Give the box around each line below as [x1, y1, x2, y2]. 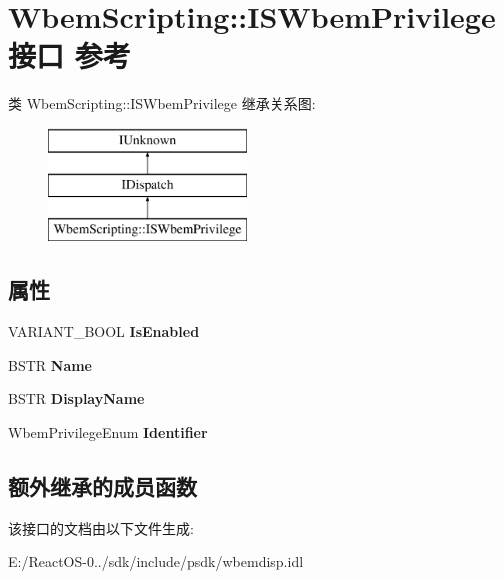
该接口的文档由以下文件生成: [8, 517, 194, 538]
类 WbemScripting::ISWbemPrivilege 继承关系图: [8, 93, 316, 114]
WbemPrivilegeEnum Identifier [8, 421, 208, 442]
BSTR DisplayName [8, 388, 145, 409]
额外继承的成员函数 [8, 470, 197, 501]
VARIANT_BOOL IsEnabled [8, 321, 200, 342]
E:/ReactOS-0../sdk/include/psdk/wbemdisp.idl [8, 551, 304, 572]
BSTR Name [8, 354, 92, 375]
